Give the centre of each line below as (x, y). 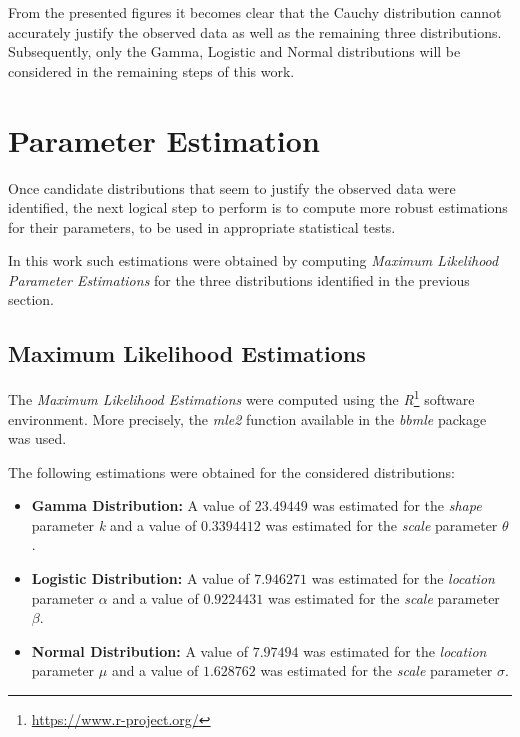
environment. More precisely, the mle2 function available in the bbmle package (247, 418)
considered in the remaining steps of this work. (151, 70)
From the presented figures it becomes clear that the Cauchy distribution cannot (255, 12)
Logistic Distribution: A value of (140, 578)
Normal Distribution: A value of (140, 650)
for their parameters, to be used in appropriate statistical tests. (202, 226)
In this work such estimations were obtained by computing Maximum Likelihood (253, 260)
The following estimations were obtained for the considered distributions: (232, 471)
